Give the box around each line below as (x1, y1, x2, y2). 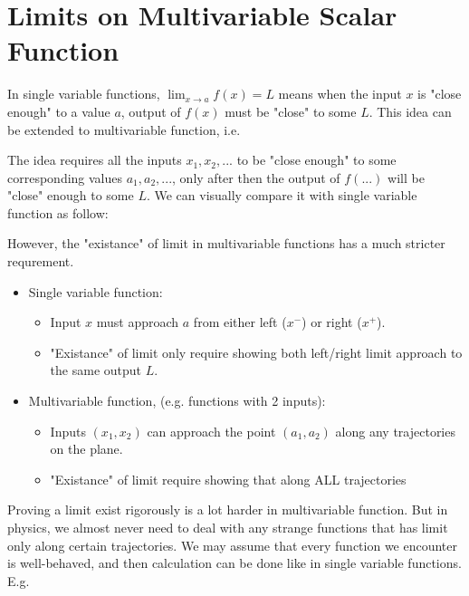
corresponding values (7, 168, 123, 187)
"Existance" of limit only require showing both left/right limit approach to (50, 342, 463, 361)
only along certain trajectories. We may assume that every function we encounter (7, 535, 458, 554)
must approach (96, 312, 179, 332)
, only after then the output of (172, 168, 340, 187)
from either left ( (193, 312, 287, 332)
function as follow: (7, 203, 109, 222)
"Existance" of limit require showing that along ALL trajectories (50, 469, 407, 488)
